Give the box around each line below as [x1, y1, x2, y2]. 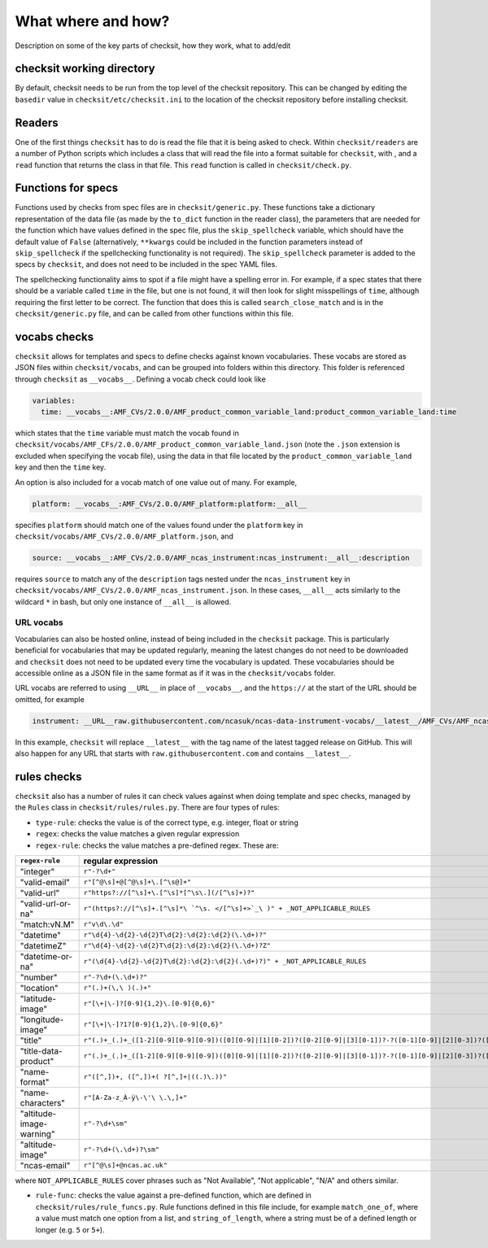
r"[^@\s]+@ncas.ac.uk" [83, 1161, 168, 1170]
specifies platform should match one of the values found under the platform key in [15, 520, 303, 530]
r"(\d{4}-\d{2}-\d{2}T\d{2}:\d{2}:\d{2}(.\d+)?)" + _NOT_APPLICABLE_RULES [83, 957, 367, 966]
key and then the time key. [15, 462, 107, 472]
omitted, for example [15, 694, 85, 704]
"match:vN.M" [20, 919, 75, 930]
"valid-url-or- [20, 897, 72, 909]
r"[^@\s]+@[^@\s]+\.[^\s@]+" [83, 878, 191, 887]
